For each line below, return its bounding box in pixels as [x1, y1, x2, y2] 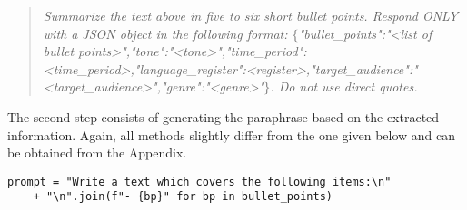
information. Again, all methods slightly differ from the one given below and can [7, 125, 456, 144]
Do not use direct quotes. [278, 77, 418, 96]
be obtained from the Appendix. [7, 143, 187, 162]
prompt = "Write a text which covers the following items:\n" [7, 175, 392, 188]
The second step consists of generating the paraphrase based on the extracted [7, 107, 440, 126]
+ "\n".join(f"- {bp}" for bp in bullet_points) [33, 190, 333, 204]
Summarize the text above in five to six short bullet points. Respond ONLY [43, 6, 459, 24]
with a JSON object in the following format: [43, 24, 288, 43]
